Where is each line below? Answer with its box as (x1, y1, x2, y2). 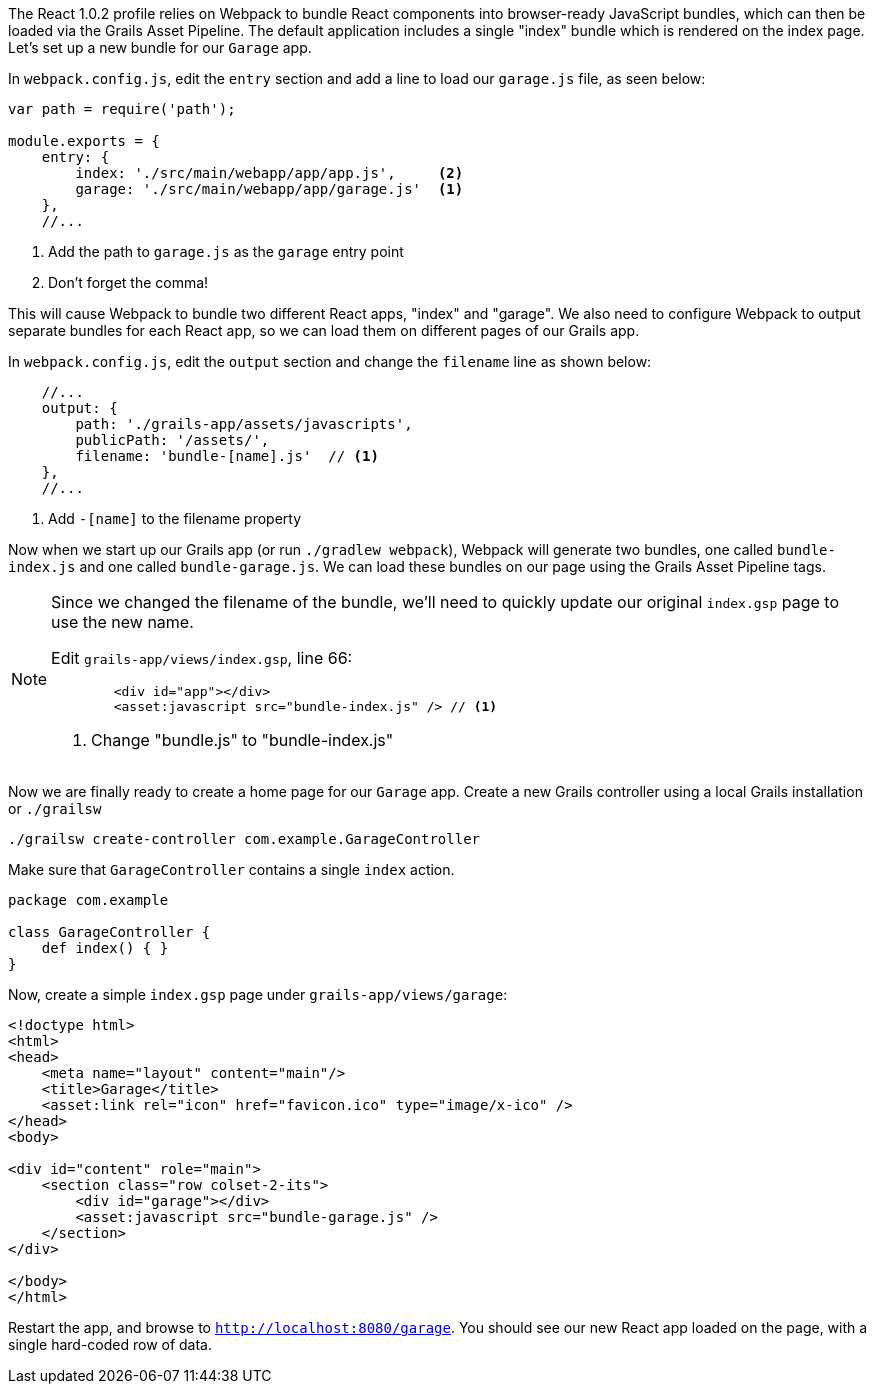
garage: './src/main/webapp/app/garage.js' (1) (75, 181, 464, 197)
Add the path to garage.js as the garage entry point (48, 243, 404, 260)
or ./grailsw (8, 800, 102, 817)
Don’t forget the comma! (48, 274, 209, 291)
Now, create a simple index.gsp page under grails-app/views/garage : (8, 986, 508, 1003)
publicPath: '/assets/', (75, 432, 270, 448)
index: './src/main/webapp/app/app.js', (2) (75, 165, 464, 181)
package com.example (8, 892, 169, 908)
